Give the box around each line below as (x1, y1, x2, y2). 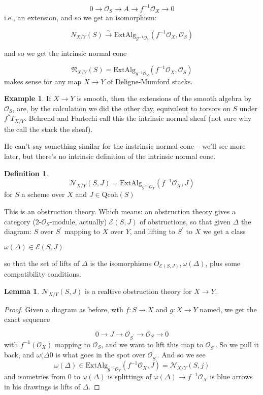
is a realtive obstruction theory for (85, 285, 192, 296)
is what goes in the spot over (55, 349, 145, 360)
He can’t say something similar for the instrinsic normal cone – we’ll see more (4, 141, 246, 151)
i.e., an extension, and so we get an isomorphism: (4, 12, 157, 22)
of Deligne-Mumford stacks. (107, 76, 193, 86)
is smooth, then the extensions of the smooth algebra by (77, 93, 252, 104)
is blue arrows (210, 371, 253, 382)
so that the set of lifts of (4, 257, 80, 268)
